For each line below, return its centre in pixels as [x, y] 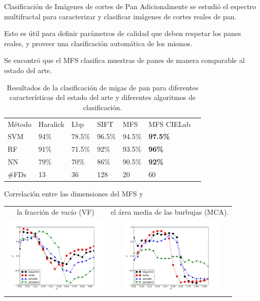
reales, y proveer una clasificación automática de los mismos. [98, 43]
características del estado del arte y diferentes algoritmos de [103, 97]
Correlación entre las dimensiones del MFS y [74, 194]
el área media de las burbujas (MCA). [170, 212]
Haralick [51, 124]
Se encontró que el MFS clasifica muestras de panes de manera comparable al [124, 60]
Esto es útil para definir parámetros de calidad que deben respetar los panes [123, 33]
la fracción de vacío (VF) [56, 212]
